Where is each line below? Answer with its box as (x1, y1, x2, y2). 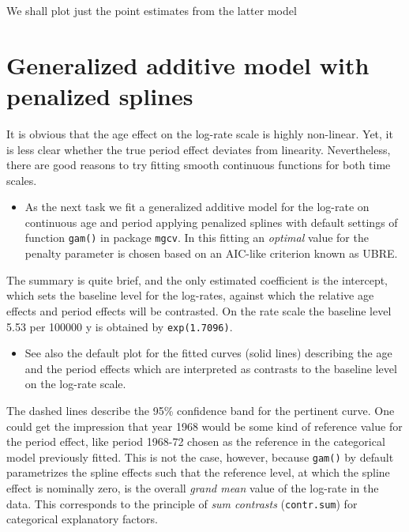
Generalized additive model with (6, 48, 370, 81)
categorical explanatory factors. (6, 511, 158, 527)
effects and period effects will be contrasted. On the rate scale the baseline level (6, 302, 392, 319)
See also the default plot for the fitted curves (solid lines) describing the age (24, 345, 392, 361)
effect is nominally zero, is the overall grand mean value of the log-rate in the (6, 479, 379, 496)
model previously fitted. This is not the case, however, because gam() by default (6, 448, 394, 465)
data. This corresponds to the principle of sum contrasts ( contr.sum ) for (6, 495, 358, 511)
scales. (6, 172, 37, 188)
